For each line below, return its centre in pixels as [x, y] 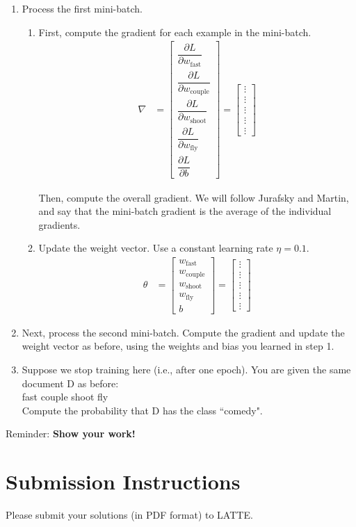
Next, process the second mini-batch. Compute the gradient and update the [183, 332]
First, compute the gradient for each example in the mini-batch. [175, 32]
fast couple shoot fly [65, 397]
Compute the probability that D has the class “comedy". [142, 410]
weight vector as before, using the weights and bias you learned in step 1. [178, 346]
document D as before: [70, 383]
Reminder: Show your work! [71, 433]
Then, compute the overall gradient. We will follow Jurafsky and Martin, [194, 197]
